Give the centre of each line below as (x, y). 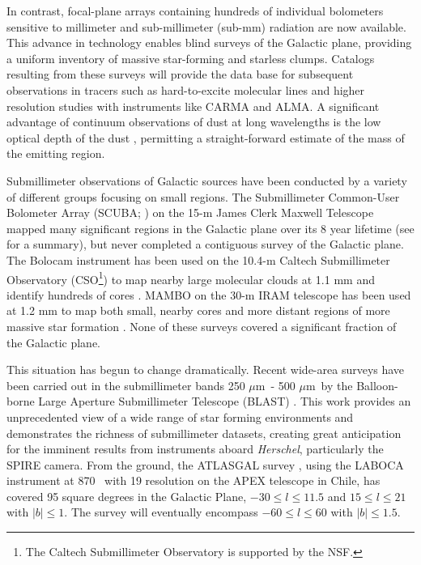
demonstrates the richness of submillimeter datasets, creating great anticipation (204, 433)
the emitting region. (56, 153)
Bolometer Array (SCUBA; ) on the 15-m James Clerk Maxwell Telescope (190, 212)
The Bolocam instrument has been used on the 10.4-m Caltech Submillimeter (198, 259)
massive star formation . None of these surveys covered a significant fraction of (202, 326)
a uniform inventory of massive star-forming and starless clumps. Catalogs (191, 58)
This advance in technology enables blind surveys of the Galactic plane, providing (209, 42)
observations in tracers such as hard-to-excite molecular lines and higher (186, 89)
